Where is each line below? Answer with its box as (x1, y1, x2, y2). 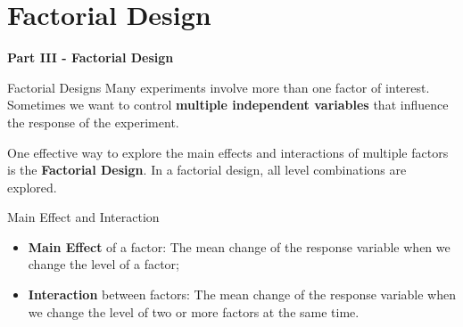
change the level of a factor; (28, 255, 179, 274)
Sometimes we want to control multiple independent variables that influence (7, 95, 449, 114)
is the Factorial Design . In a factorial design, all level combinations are (7, 160, 407, 179)
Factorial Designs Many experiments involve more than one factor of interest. (7, 78, 430, 96)
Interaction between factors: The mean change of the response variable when (28, 285, 457, 304)
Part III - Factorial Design (7, 48, 174, 67)
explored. (7, 177, 57, 196)
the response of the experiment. (7, 112, 179, 131)
